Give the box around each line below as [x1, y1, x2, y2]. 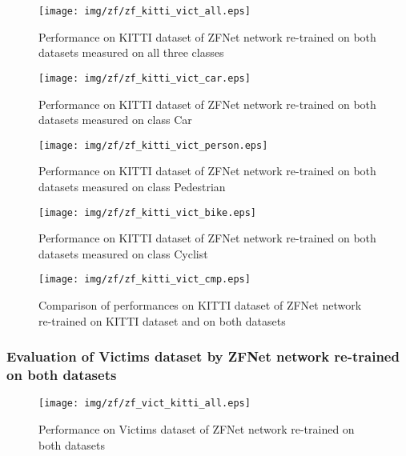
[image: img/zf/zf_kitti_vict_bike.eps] [38, 206, 257, 218]
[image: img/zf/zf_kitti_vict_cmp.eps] [38, 274, 251, 286]
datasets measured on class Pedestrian [38, 178, 226, 194]
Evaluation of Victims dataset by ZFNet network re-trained [6, 346, 400, 366]
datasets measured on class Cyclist [38, 245, 208, 262]
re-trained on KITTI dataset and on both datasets [38, 312, 286, 329]
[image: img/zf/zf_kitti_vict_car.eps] [38, 72, 251, 84]
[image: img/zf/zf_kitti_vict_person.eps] [38, 139, 268, 151]
